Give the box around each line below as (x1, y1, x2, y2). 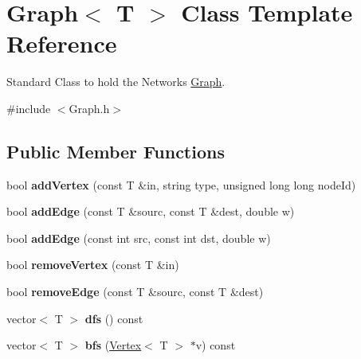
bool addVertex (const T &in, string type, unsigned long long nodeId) (6, 176, 356, 193)
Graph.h (69, 100, 110, 116)
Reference (6, 27, 117, 60)
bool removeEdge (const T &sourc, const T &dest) (6, 283, 264, 300)
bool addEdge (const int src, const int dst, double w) (6, 229, 271, 246)
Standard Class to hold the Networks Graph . (6, 73, 226, 90)
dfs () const (84, 310, 143, 326)
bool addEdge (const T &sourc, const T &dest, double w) (6, 203, 295, 220)
